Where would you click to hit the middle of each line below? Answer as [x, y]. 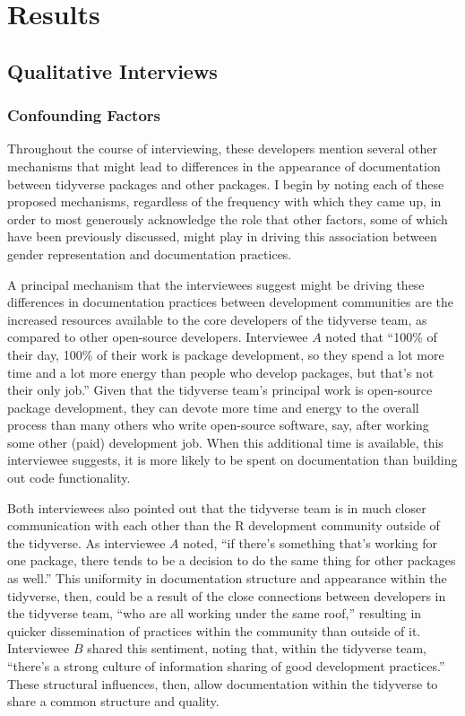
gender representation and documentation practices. [150, 253]
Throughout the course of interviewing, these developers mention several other [223, 148]
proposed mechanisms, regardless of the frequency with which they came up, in [224, 201]
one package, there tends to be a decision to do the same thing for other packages [232, 560]
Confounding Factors [84, 115]
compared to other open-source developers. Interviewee [158, 337]
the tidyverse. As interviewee [86, 542]
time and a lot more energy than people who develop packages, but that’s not [221, 372]
